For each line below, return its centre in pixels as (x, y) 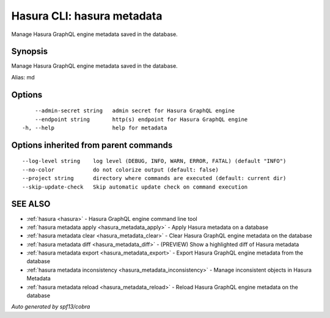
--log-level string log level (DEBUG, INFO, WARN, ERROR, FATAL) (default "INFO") (154, 161)
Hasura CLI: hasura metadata (87, 16)
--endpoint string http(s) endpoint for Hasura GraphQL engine (141, 119)
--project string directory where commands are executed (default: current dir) (154, 178)
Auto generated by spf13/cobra (51, 307)
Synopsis (30, 52)
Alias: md (23, 77)
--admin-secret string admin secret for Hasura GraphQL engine (135, 111)
